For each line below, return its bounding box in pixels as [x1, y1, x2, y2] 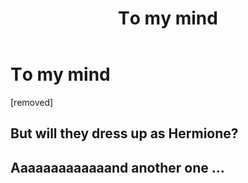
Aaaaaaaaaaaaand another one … [10, 159, 225, 176]
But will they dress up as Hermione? [10, 125, 239, 142]
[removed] [10, 96, 54, 108]
